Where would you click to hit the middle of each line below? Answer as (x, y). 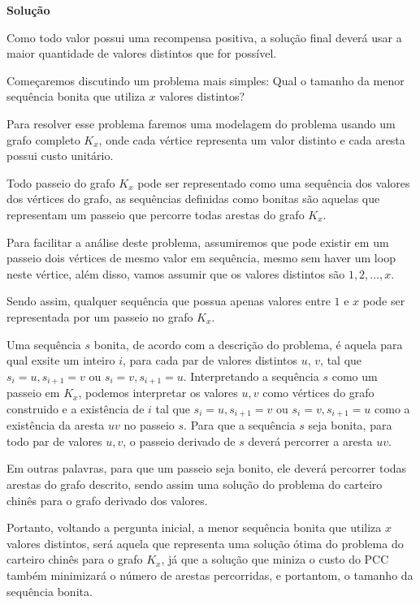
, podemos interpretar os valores (158, 393)
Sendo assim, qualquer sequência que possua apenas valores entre (169, 301)
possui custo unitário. (60, 156)
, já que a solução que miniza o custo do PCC (275, 559)
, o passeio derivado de (179, 441)
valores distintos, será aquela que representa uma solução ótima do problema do (205, 543)
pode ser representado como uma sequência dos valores (274, 182)
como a (392, 408)
